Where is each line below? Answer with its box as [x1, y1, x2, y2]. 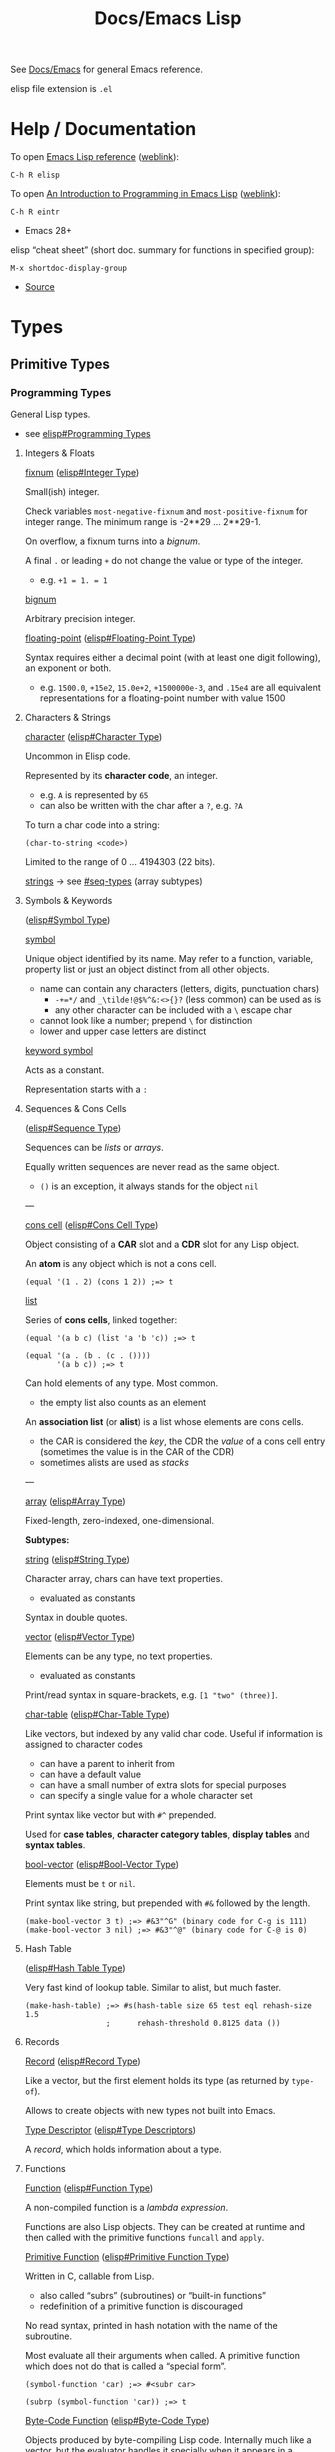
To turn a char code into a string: [24, 819, 160, 831]
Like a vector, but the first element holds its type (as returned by [24, 2075, 290, 2086]
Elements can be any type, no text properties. [24, 1650, 213, 1662]
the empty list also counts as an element [39, 1397, 207, 1408]
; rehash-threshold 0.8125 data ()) [105, 2018, 281, 2028]
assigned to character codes [24, 1738, 143, 1750]
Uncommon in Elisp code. [24, 750, 131, 762]
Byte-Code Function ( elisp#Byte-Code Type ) [24, 2415, 210, 2426]
